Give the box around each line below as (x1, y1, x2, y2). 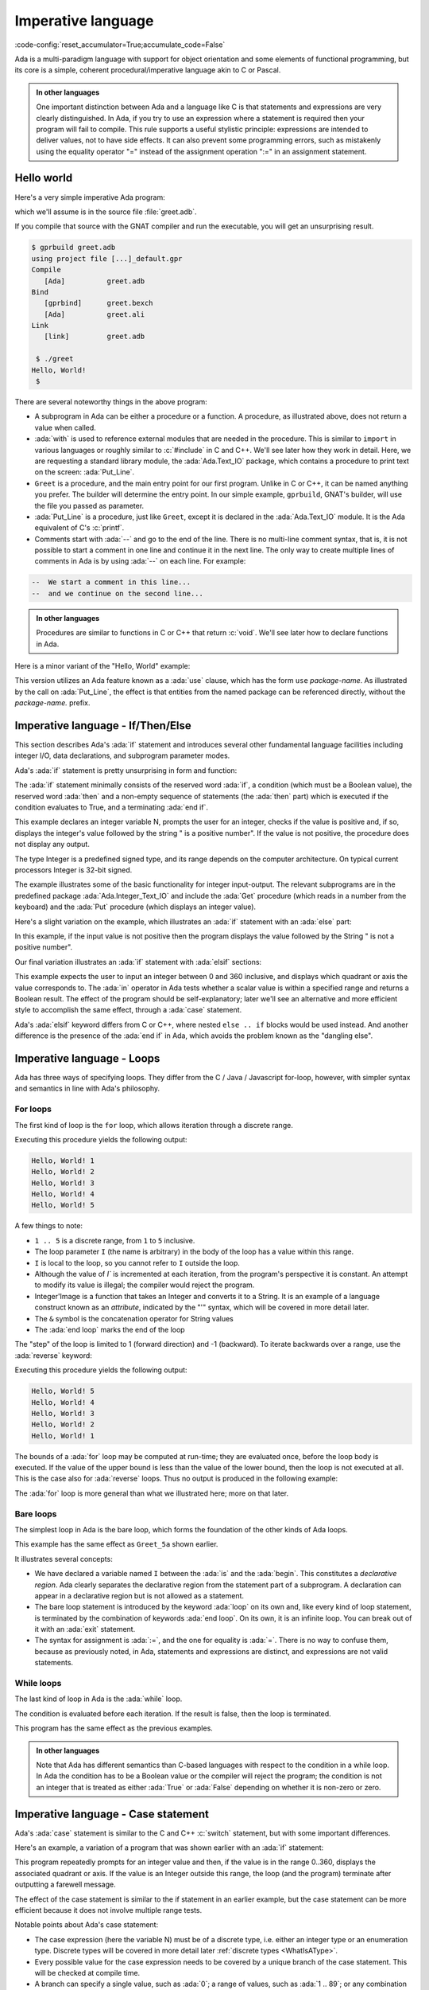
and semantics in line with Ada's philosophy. (14, 1083, 160, 1094)
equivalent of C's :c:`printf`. (34, 523, 125, 533)
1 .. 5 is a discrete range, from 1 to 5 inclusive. (34, 1235, 195, 1245)
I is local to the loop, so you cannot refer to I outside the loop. (34, 1258, 240, 1267)
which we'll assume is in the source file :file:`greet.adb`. (14, 207, 198, 217)
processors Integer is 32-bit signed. (14, 865, 133, 875)
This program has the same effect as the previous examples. (14, 1723, 214, 1733)
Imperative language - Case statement (14, 1807, 210, 1820)
